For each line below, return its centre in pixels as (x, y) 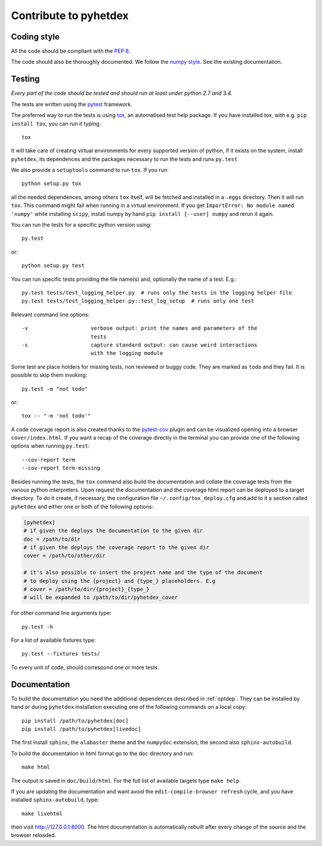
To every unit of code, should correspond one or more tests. (85, 667)
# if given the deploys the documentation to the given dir (113, 531)
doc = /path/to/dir (52, 539)
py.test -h (38, 627)
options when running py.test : (50, 446)
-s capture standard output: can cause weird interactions (140, 345)
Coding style (35, 37)
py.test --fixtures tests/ (61, 654)
